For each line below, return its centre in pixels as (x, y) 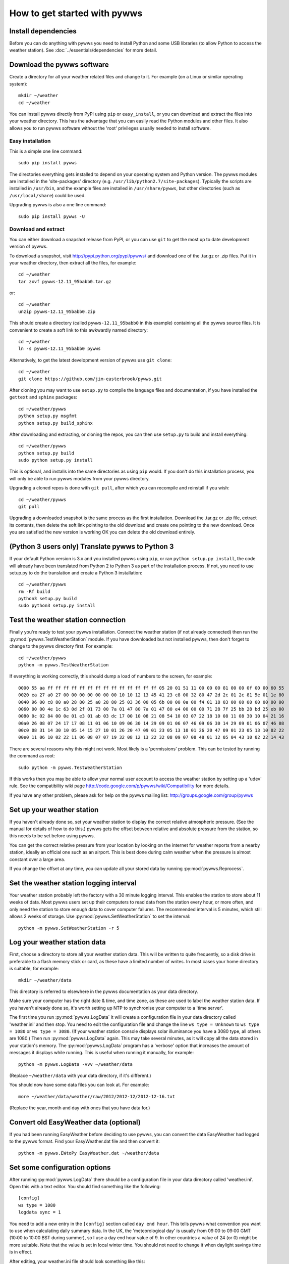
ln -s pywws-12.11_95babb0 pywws (60, 349)
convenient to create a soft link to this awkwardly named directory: (79, 330)
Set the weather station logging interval (73, 883)
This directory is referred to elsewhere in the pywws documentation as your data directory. (104, 991)
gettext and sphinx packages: (43, 397)
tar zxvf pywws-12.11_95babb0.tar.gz (65, 281)
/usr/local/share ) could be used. (47, 195)
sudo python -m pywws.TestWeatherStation (70, 768)
